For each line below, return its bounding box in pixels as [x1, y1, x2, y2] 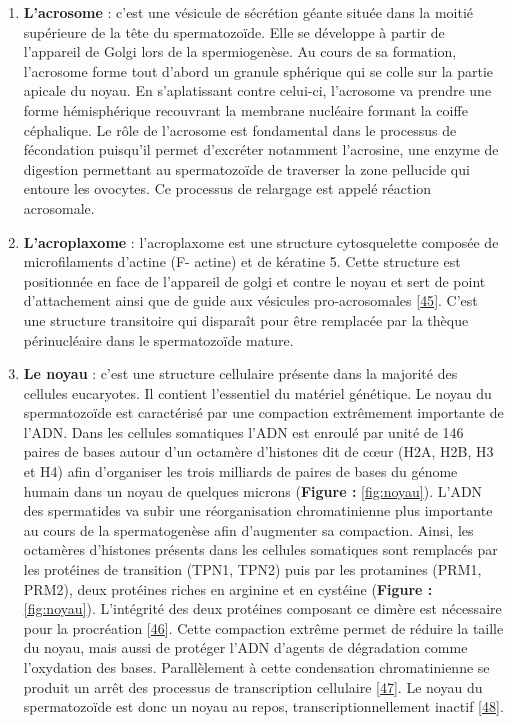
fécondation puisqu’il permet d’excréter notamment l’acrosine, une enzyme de [23, 139, 499, 160]
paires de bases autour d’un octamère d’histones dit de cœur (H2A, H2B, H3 [23, 441, 494, 462]
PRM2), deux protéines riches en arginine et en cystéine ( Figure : [23, 578, 433, 599]
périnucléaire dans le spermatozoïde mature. [23, 329, 294, 350]
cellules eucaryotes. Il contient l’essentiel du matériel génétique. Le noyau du [23, 382, 492, 403]
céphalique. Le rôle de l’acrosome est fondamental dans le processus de [23, 119, 457, 140]
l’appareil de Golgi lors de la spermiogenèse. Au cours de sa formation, [23, 41, 457, 62]
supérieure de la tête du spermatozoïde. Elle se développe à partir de [23, 21, 445, 42]
